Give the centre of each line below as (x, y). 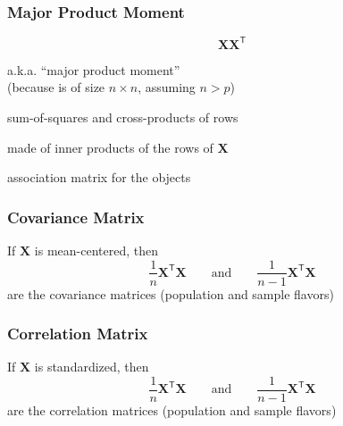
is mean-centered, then (96, 250)
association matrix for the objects (99, 177)
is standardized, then (92, 367)
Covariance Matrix (76, 217)
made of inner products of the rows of (110, 147)
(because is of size (56, 87)
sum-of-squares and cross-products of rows (123, 117)
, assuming (167, 87)
